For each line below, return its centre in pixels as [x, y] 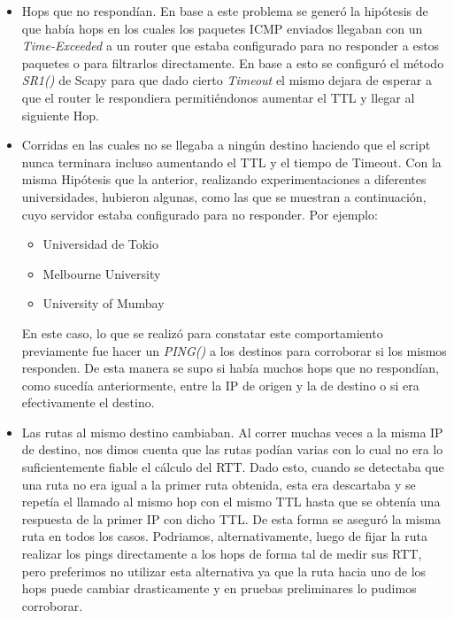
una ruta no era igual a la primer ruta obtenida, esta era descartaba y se [219, 484]
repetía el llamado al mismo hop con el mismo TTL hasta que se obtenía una [231, 502]
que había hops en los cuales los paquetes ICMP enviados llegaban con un [222, 28]
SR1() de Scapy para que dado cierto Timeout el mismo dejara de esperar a [227, 80]
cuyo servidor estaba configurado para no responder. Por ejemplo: [200, 214]
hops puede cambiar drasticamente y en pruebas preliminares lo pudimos [219, 588]
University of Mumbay [104, 303]
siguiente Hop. [60, 115]
